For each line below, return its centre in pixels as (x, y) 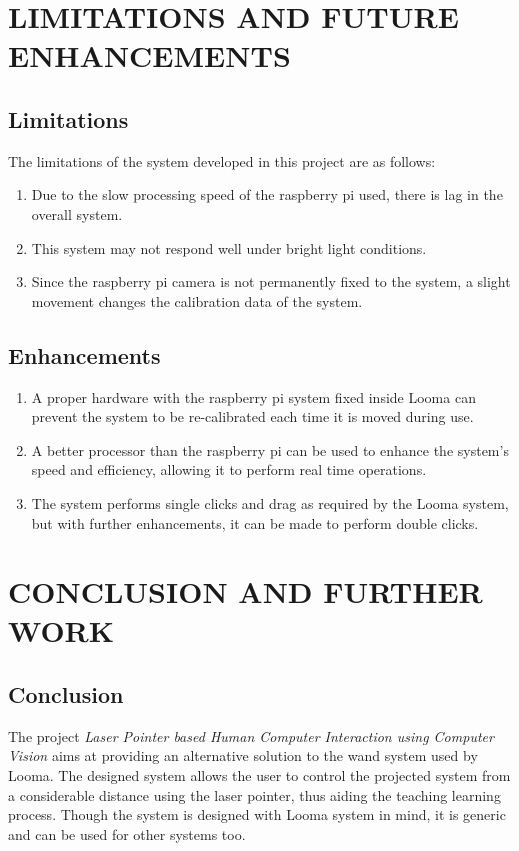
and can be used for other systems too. (127, 833)
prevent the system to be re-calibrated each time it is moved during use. (252, 416)
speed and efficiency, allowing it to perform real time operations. (229, 469)
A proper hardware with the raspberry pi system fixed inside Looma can (253, 396)
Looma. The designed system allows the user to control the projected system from (259, 775)
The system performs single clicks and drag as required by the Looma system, (270, 502)
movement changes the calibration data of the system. (197, 300)
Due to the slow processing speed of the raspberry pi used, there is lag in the (267, 194)
